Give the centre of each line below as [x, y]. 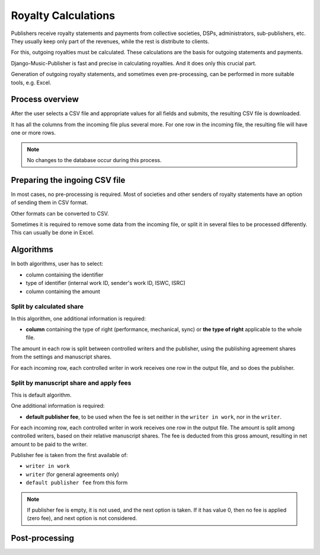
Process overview [45, 99]
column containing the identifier [65, 275]
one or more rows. [33, 133]
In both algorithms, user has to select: [57, 264]
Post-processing [42, 538]
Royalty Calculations [63, 15]
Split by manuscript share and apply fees [71, 383]
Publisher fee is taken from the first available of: [69, 455]
